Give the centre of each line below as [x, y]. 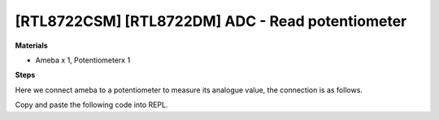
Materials [31, 45]
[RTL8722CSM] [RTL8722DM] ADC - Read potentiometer [211, 21]
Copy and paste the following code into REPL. [91, 105]
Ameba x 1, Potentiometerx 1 [83, 60]
